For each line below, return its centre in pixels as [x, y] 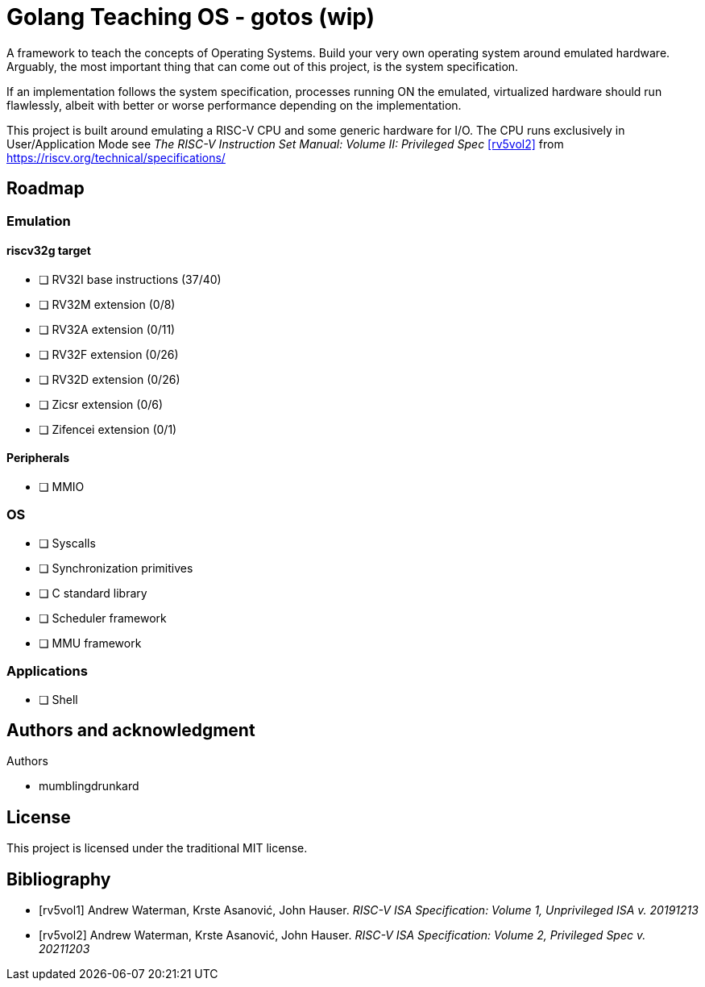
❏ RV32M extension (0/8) [107, 304]
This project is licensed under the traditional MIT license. [157, 848]
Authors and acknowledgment [131, 730]
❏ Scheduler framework [103, 618]
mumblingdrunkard [89, 786]
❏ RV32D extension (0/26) [110, 379]
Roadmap [46, 189]
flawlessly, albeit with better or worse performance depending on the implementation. [234, 105]
